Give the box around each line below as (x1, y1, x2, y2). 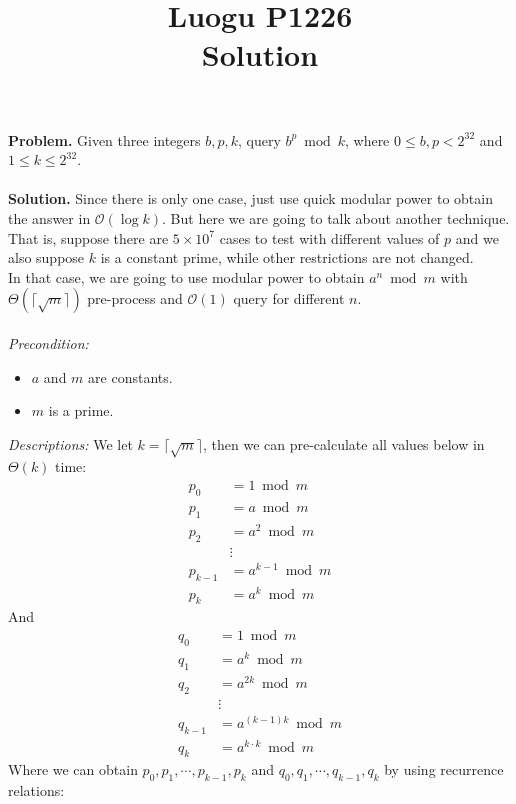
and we (455, 227, 499, 248)
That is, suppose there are (8, 227, 169, 248)
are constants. (88, 366, 173, 387)
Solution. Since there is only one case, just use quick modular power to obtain (8, 188, 493, 209)
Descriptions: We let (8, 433, 133, 454)
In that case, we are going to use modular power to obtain (8, 266, 365, 287)
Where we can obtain (8, 759, 138, 780)
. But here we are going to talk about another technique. (162, 207, 510, 228)
